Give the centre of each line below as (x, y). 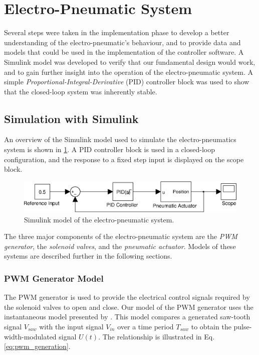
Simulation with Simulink (71, 118)
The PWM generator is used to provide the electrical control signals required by (127, 297)
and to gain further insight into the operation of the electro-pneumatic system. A (129, 72)
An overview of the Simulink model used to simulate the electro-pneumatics (120, 139)
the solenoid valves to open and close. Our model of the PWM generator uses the (129, 307)
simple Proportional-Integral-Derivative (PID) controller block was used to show (127, 82)
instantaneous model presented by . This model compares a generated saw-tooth (127, 317)
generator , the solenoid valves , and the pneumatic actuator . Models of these (120, 246)
